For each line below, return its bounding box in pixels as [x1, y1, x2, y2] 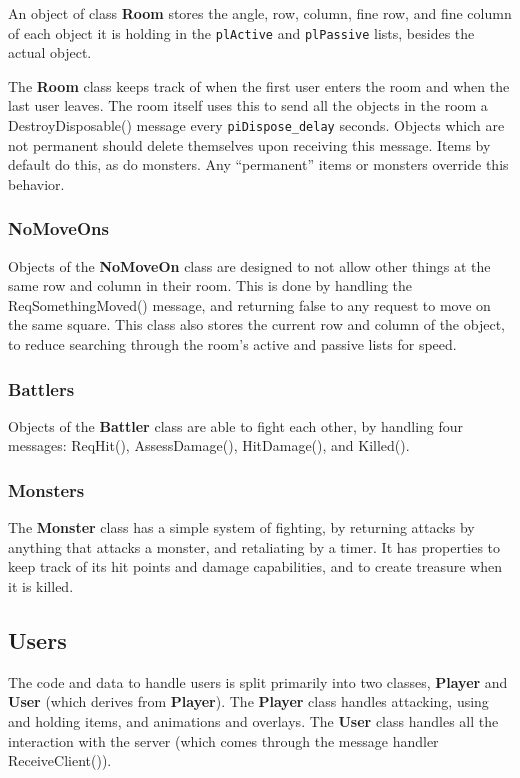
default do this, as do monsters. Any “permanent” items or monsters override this [8, 154, 509, 175]
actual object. [8, 42, 92, 63]
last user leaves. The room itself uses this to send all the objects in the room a [8, 95, 488, 116]
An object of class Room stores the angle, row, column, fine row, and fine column [8, 3, 512, 23]
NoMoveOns [8, 216, 109, 241]
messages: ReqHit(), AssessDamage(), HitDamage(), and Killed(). [8, 435, 410, 456]
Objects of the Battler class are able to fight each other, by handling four [8, 415, 464, 436]
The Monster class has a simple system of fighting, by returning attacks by [8, 517, 475, 538]
